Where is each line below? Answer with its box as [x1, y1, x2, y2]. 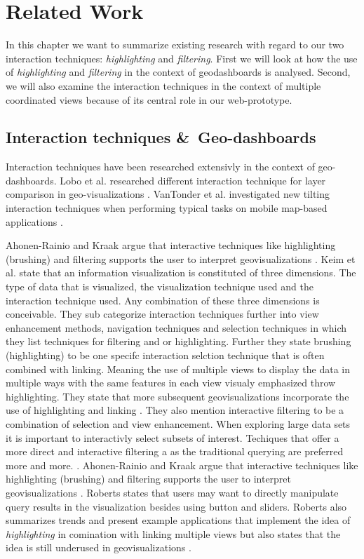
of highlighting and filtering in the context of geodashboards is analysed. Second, [6, 65, 351, 79]
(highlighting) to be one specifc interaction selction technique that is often [6, 348, 325, 363]
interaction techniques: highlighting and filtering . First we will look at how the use [6, 50, 358, 65]
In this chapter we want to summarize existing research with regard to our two [6, 37, 344, 52]
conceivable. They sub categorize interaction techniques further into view [6, 307, 319, 321]
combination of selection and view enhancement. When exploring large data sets [6, 416, 351, 431]
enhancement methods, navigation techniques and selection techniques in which [6, 320, 347, 335]
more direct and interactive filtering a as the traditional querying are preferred [6, 444, 344, 459]
